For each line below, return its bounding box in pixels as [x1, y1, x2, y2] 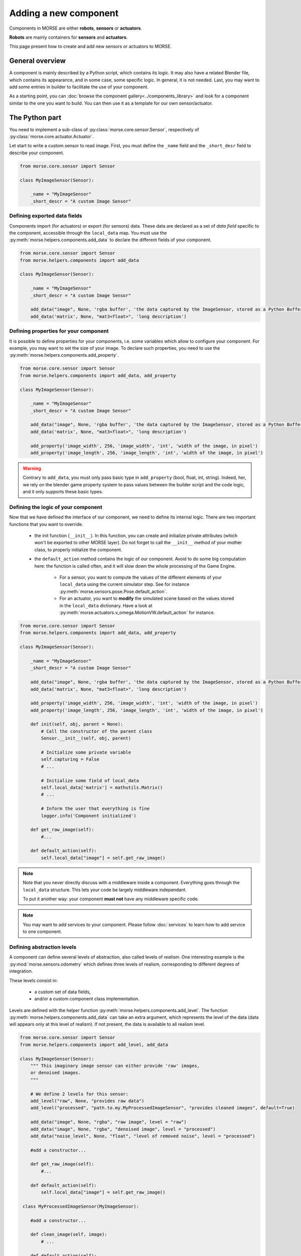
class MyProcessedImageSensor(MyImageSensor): [23, 1203, 139, 1209]
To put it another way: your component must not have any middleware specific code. [23, 896, 199, 902]
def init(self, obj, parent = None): [30, 721, 123, 727]
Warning [23, 465, 41, 471]
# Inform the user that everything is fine [41, 806, 150, 811]
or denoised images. [30, 1070, 81, 1076]
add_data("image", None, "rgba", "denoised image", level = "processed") [30, 1126, 216, 1132]
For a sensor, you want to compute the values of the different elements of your [59, 574, 222, 580]
